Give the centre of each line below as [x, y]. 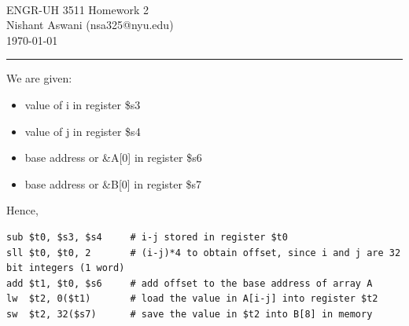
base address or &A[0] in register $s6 [113, 158]
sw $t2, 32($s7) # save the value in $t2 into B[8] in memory [190, 314]
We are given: [39, 78]
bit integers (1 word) [66, 268]
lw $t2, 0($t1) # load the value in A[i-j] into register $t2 [192, 299]
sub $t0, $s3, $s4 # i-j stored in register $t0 [147, 237]
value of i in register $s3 [83, 104]
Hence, [22, 210]
